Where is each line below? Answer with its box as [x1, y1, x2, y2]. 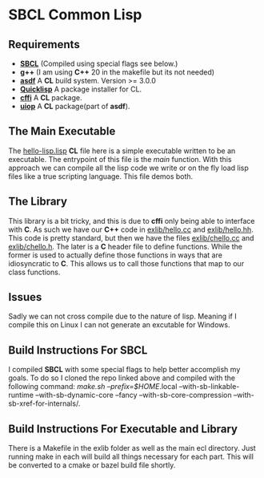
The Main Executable [8, 124, 116, 138]
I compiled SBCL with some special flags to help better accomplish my [8, 365, 241, 375]
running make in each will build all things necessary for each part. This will [8, 452, 254, 462]
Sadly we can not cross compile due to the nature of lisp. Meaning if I [8, 311, 238, 322]
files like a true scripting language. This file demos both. [8, 171, 194, 181]
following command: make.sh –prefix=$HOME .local [8, 382, 178, 391]
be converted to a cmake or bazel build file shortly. [8, 460, 176, 470]
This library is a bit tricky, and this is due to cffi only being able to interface [8, 216, 255, 225]
